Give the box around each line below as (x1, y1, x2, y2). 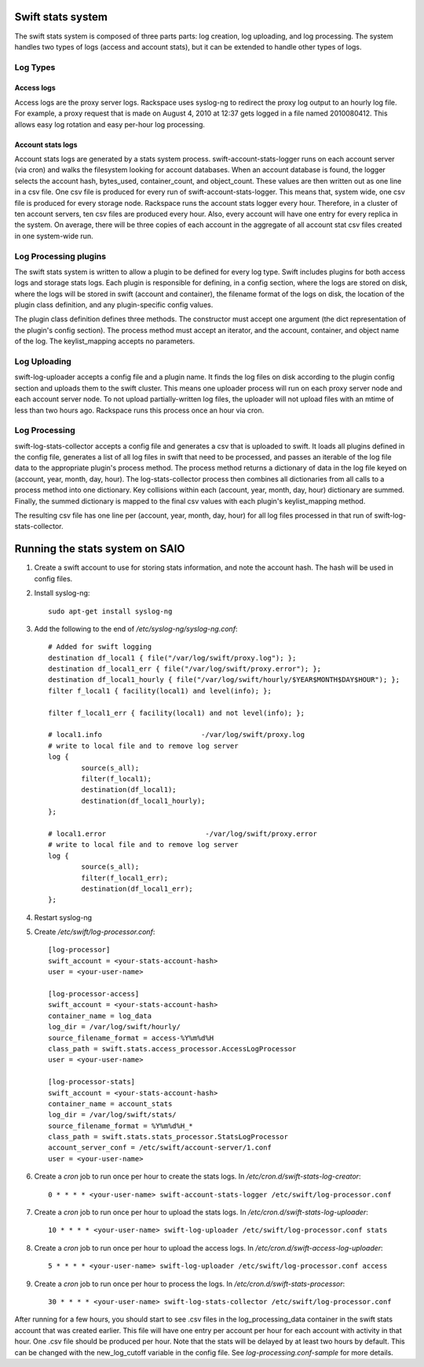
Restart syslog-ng (34, 912, 93, 922)
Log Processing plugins (14, 251, 106, 262)
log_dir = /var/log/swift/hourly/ (48, 1022, 181, 1032)
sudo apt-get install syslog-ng (48, 607, 173, 616)
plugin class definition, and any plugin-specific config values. (14, 300, 214, 310)
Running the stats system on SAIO (14, 542, 185, 555)
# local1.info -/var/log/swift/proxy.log (48, 731, 305, 739)
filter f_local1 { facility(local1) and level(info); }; (48, 686, 272, 695)
